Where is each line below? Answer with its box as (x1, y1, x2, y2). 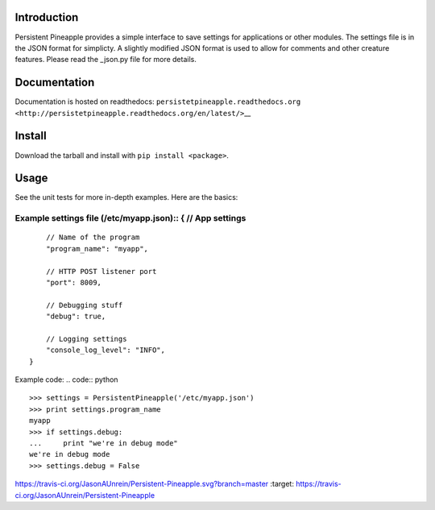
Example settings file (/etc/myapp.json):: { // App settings (14, 213, 246, 224)
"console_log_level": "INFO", (45, 346, 165, 355)
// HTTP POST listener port (45, 267, 157, 276)
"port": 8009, (45, 278, 102, 287)
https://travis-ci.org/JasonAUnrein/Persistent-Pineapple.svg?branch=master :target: (14, 479, 294, 489)
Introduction (14, 10, 79, 24)
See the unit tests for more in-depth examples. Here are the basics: (14, 193, 238, 202)
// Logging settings (45, 334, 127, 343)
